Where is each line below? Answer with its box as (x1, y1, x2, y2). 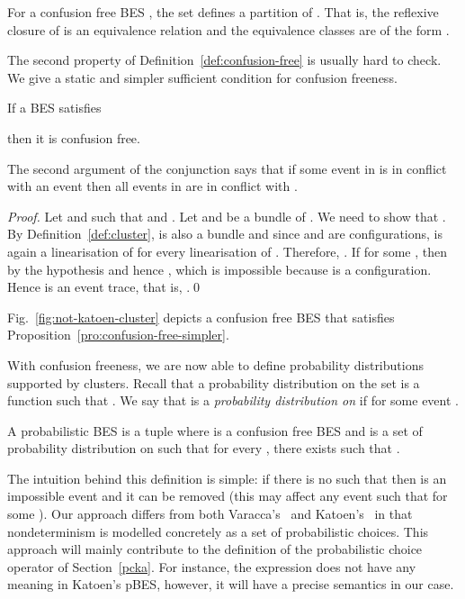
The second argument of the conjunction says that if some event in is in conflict (7, 159, 447, 177)
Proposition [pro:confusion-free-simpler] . (7, 325, 229, 344)
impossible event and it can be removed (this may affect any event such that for (7, 486, 448, 505)
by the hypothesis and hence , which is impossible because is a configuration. (7, 259, 432, 278)
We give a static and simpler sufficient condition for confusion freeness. (7, 68, 398, 86)
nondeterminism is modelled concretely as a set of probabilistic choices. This (7, 522, 429, 540)
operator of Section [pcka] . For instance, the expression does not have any (7, 557, 416, 576)
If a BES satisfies (7, 98, 102, 117)
